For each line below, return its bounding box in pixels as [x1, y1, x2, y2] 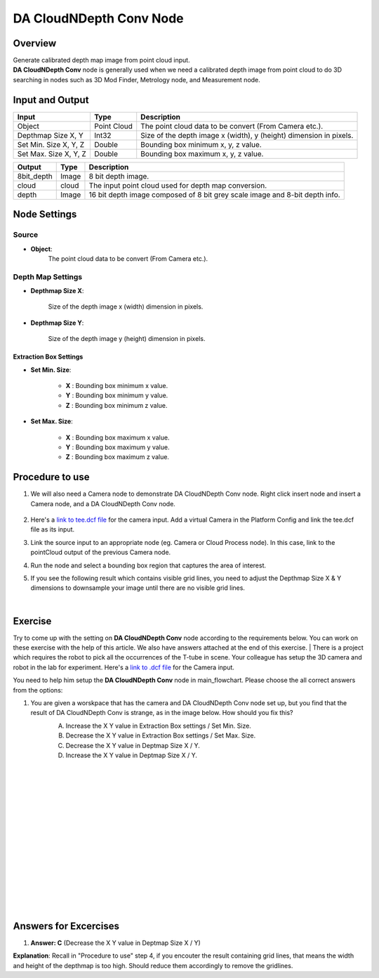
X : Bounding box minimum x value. [65, 382, 168, 390]
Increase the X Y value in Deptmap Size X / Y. [65, 751, 198, 759]
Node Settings [13, 208, 77, 221]
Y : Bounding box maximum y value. [65, 443, 170, 451]
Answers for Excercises [13, 920, 119, 932]
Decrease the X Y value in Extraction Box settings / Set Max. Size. [65, 731, 256, 740]
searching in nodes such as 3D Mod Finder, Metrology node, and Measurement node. [13, 75, 261, 84]
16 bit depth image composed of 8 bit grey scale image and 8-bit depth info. [88, 190, 340, 200]
